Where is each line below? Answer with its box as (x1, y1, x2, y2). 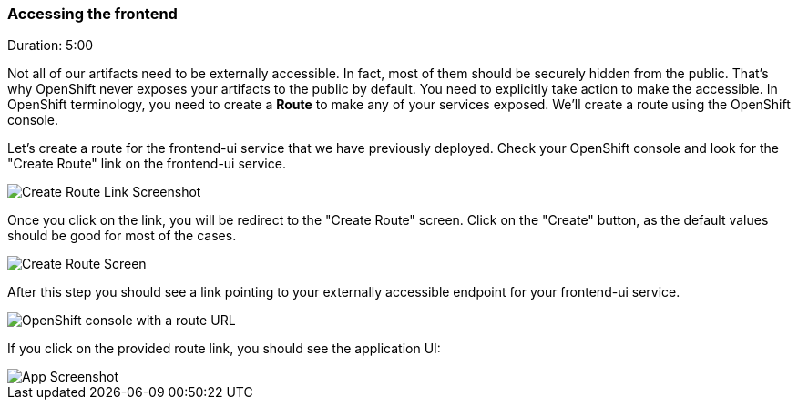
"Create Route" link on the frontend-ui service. (7, 156, 286, 172)
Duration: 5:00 (7, 37, 94, 54)
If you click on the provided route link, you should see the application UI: (7, 341, 441, 357)
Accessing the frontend (7, 5, 178, 23)
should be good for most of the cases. (7, 228, 237, 244)
